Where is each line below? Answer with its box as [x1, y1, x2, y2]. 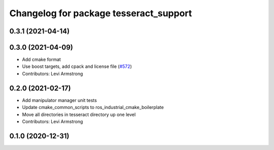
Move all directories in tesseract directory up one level [22, 111, 136, 118]
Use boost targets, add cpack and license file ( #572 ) [22, 63, 132, 69]
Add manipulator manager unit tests [22, 97, 97, 103]
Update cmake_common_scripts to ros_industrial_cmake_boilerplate [22, 104, 164, 110]
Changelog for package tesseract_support [9, 8, 192, 19]
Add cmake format [22, 56, 61, 63]
